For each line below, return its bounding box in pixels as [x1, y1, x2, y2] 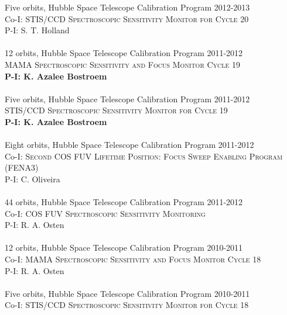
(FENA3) [5, 161, 39, 174]
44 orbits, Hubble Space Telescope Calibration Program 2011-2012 [5, 196, 243, 208]
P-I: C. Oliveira [5, 172, 60, 185]
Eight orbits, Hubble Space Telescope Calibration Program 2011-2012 [5, 139, 254, 151]
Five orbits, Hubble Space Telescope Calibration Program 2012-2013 [5, 1, 250, 13]
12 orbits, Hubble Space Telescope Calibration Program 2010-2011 [5, 241, 243, 254]
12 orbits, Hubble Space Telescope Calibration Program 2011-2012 [5, 47, 243, 59]
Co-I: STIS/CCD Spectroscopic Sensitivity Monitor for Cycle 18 [5, 299, 249, 311]
